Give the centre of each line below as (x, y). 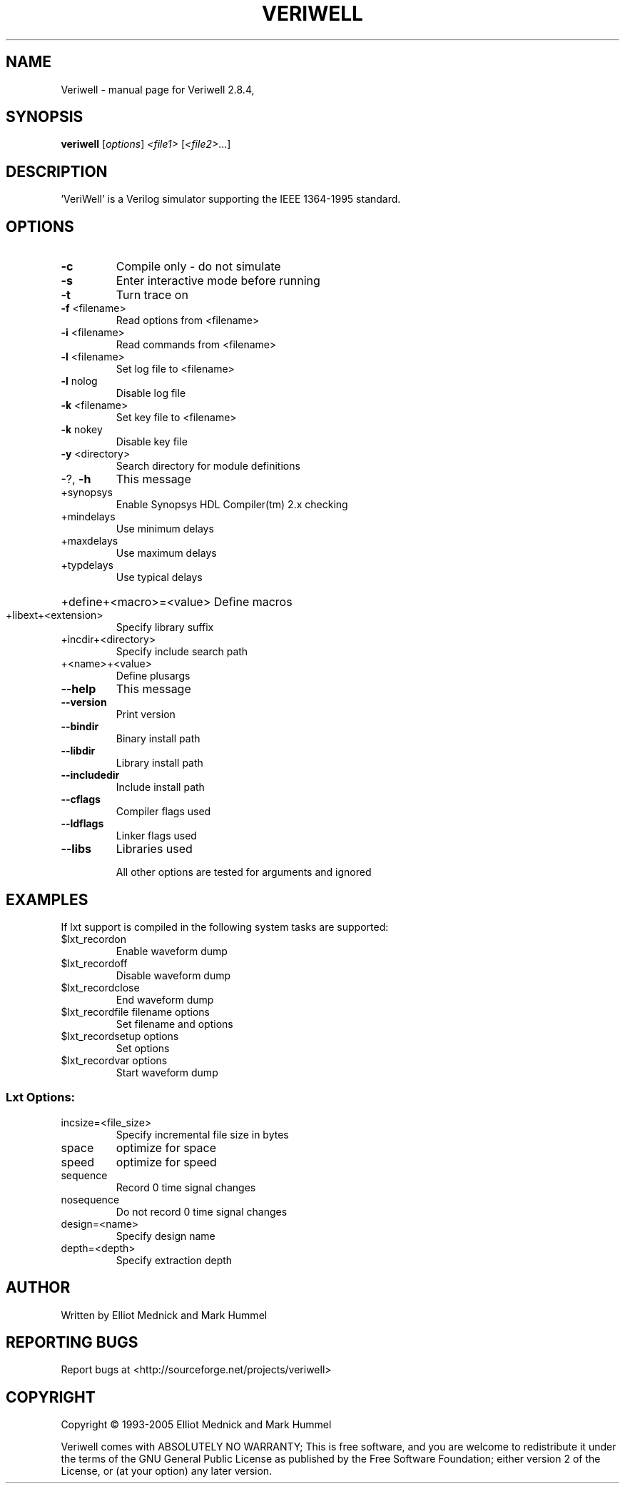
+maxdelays (90, 541)
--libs (76, 849)
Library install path (159, 763)
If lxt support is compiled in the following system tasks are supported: (225, 927)
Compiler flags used (163, 812)
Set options (143, 1048)
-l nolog (79, 381)
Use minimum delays (165, 529)
